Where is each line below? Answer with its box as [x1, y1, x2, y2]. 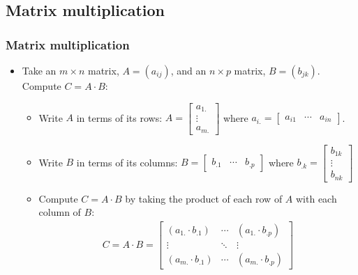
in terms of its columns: [76, 155, 178, 169]
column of [38, 205, 81, 219]
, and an [170, 63, 207, 77]
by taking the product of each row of [125, 191, 283, 205]
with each [296, 191, 337, 205]
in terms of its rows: [76, 110, 163, 125]
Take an [22, 63, 57, 77]
